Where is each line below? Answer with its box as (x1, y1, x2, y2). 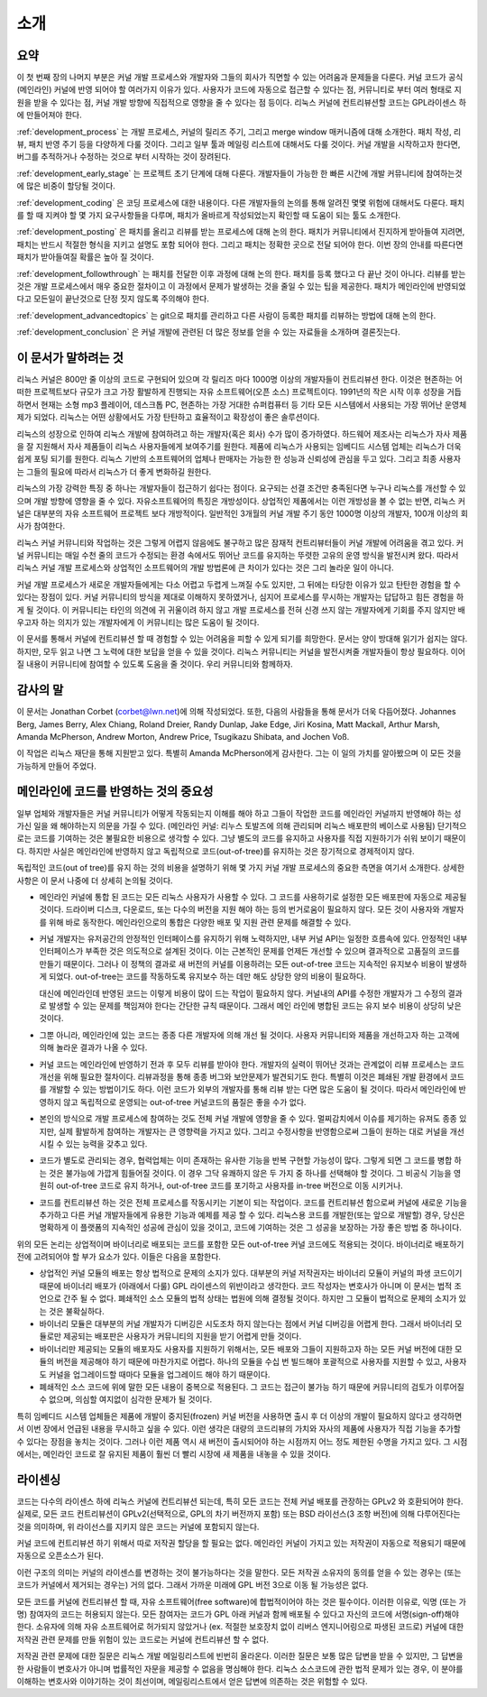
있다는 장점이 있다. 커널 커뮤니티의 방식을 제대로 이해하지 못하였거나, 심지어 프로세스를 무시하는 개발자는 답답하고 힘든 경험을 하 (16, 592, 464, 603)
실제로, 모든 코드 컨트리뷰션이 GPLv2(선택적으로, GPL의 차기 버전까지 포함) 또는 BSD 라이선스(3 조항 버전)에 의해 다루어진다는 (16, 1508, 461, 1519)
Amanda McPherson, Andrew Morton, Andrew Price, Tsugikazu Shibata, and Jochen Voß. (16, 731, 350, 742)
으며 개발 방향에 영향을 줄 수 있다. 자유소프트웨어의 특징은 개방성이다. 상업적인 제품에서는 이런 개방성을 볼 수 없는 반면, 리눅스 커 (16, 495, 466, 506)
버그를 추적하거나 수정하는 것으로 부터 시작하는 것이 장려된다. (16, 152, 232, 162)
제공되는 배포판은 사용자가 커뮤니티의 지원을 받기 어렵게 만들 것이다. (63, 1331, 302, 1342)
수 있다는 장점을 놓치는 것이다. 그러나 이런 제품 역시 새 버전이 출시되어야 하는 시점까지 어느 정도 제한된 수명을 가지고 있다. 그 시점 (16, 1435, 468, 1447)
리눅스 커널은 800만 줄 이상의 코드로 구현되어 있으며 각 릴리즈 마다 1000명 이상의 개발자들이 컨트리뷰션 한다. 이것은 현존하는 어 (16, 374, 464, 384)
